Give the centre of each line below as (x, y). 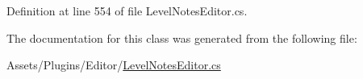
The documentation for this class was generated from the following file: (182, 37)
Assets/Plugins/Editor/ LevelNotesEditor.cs (114, 65)
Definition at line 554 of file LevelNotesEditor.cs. (127, 10)
